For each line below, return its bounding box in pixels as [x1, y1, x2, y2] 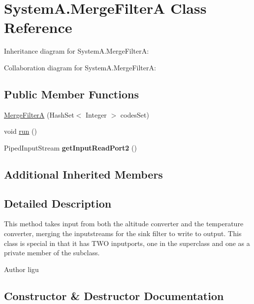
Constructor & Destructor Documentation [4, 288, 224, 303]
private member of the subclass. [4, 247, 100, 258]
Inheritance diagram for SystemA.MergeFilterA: [4, 46, 149, 56]
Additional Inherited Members [4, 166, 163, 182]
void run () [4, 126, 37, 136]
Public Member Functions [4, 86, 139, 101]
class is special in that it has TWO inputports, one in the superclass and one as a [4, 238, 250, 248]
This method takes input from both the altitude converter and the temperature [4, 218, 244, 229]
